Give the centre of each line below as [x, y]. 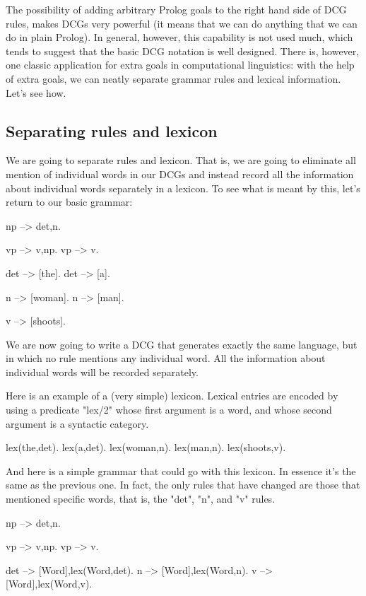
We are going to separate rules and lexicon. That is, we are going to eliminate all [181, 160]
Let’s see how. [36, 92]
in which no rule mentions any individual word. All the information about [166, 358]
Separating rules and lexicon [112, 130]
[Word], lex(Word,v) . [49, 584]
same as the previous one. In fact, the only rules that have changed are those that [183, 485]
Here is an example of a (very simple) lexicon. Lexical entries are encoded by [172, 396]
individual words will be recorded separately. [102, 372]
